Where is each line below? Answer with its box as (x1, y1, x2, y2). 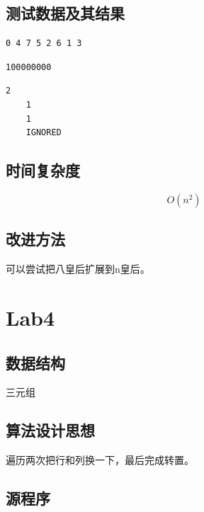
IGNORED (25, 127, 62, 138)
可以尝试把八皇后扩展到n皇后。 (6, 261, 150, 276)
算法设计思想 (6, 419, 95, 441)
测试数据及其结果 (6, 2, 125, 24)
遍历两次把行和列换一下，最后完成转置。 (6, 453, 194, 467)
